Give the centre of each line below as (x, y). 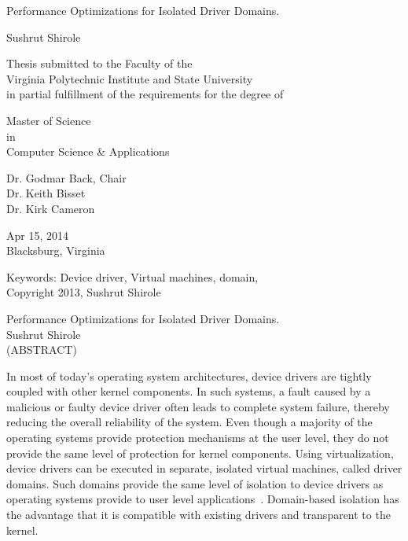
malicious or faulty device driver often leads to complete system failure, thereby (198, 406)
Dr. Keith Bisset (46, 193)
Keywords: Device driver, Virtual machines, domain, (132, 276)
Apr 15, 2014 (37, 235)
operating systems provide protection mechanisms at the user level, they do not (198, 438)
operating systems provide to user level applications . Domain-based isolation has (203, 499)
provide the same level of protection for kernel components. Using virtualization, (200, 453)
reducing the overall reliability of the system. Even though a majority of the (189, 422)
